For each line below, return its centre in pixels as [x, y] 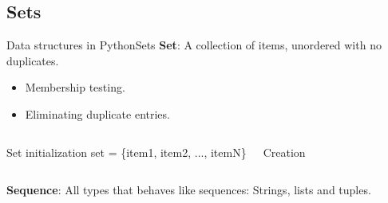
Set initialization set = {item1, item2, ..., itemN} [127, 152]
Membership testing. [75, 87]
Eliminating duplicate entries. [97, 113]
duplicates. [33, 60]
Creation [284, 152]
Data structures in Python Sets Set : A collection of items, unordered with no [194, 45]
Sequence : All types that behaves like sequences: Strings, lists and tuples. [189, 190]
